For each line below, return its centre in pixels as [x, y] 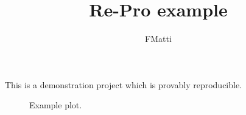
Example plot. [56, 105]
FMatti [158, 39]
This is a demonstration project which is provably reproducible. [124, 84]
